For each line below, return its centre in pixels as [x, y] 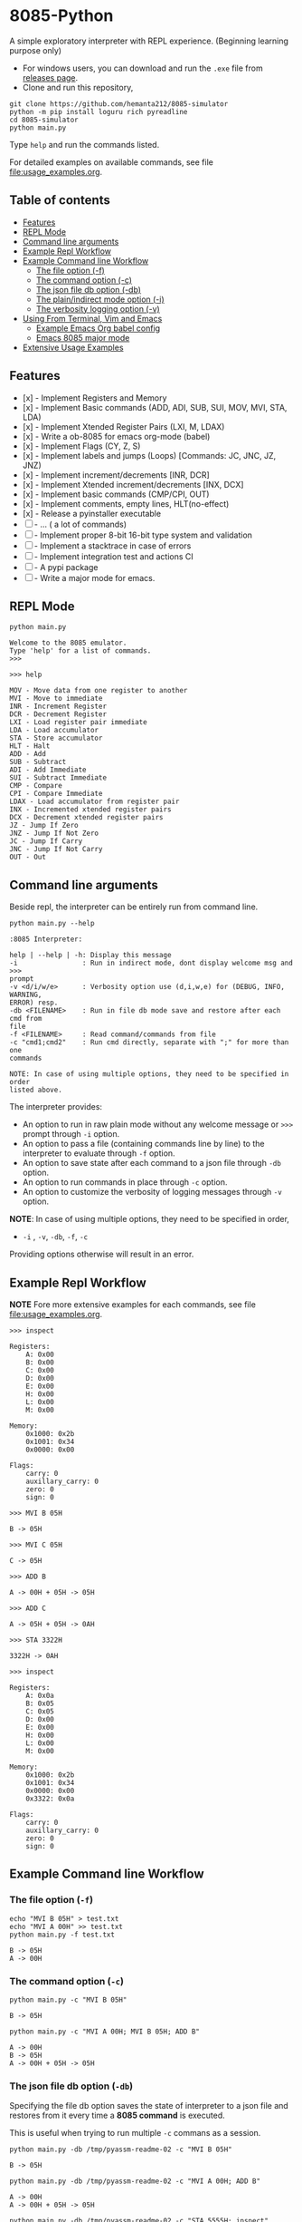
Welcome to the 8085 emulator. [68, 643]
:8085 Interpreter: [46, 939]
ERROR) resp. [34, 1003]
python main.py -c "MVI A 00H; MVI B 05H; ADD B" [105, 2032]
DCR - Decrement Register [58, 714]
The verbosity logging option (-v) [98, 308]
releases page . [50, 77]
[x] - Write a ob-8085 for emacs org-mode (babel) [116, 436]
